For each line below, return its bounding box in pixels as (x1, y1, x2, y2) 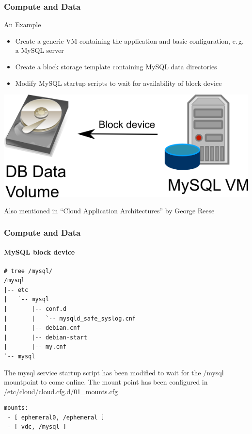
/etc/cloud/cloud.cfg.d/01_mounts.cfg (4, 386, 118, 396)
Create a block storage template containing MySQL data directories (15, 62, 217, 71)
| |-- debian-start (4, 334, 87, 341)
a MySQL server (15, 45, 64, 55)
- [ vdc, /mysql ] (7, 423, 66, 431)
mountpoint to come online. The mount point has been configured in (4, 377, 208, 387)
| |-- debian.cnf (4, 324, 80, 332)
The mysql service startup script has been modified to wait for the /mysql (4, 367, 224, 377)
